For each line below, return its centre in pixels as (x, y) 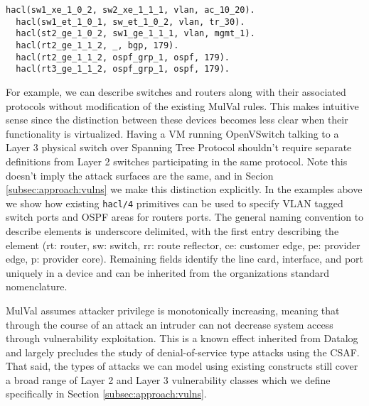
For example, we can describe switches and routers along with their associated (176, 91)
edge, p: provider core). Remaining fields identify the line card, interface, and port (184, 259)
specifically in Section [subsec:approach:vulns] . (106, 394)
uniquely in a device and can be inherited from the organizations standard (167, 272)
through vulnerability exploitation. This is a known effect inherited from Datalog (182, 338)
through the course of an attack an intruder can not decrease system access (170, 324)
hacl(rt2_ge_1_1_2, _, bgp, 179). (97, 45)
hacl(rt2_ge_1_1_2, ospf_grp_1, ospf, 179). (123, 57)
